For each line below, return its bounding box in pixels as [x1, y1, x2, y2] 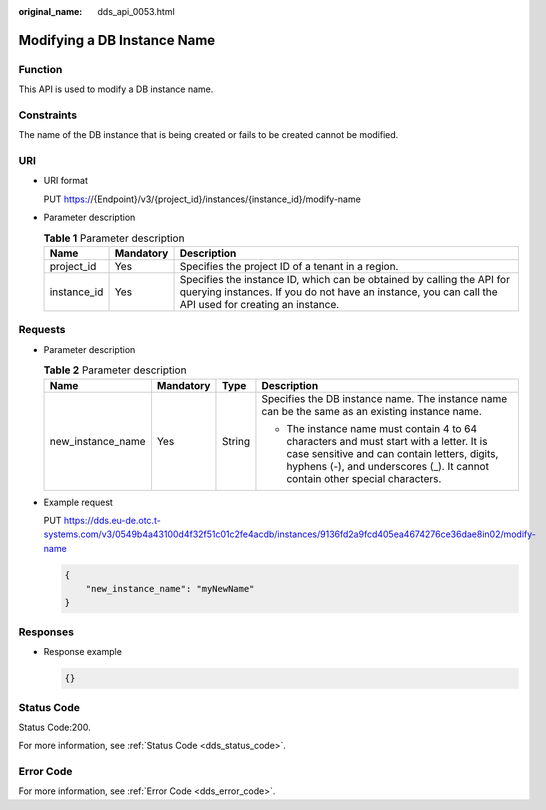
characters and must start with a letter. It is [286, 434, 488, 448]
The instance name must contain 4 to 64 [286, 421, 478, 435]
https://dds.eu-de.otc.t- [63, 514, 162, 526]
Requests [18, 323, 66, 337]
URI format [43, 175, 89, 187]
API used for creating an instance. [179, 297, 340, 311]
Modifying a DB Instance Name [18, 31, 216, 49]
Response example [43, 646, 122, 658]
